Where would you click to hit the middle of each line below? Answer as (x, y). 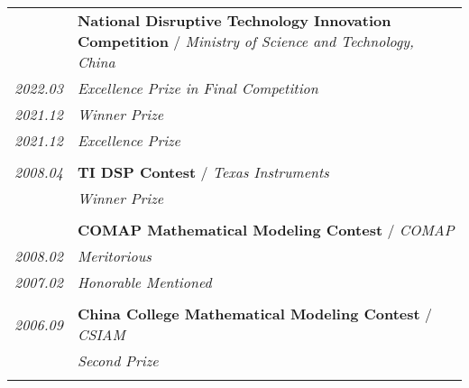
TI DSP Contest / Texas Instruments (203, 172)
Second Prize (118, 360)
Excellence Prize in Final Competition (198, 88)
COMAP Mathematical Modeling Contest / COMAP (266, 230)
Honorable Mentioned (144, 282)
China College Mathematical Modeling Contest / (255, 314)
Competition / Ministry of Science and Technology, (245, 41)
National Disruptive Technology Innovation (234, 20)
